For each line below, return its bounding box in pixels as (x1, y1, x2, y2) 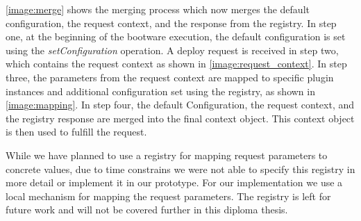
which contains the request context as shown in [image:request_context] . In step (6, 56, 347, 71)
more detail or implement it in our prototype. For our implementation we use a (6, 175, 343, 190)
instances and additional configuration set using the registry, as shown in (6, 83, 315, 98)
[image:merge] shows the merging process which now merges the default (6, 2, 310, 16)
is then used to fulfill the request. (6, 124, 147, 139)
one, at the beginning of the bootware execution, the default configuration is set (6, 29, 346, 44)
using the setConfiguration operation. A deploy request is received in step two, (6, 42, 339, 57)
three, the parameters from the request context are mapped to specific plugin (6, 69, 334, 84)
